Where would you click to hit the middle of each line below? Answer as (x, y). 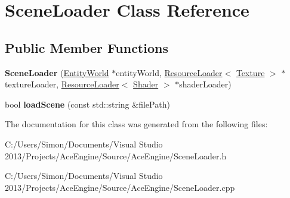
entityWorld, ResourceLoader (169, 72)
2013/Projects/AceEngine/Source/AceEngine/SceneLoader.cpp (120, 187)
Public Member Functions (87, 47)
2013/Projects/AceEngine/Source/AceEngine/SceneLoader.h (116, 155)
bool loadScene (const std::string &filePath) (87, 104)
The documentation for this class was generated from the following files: (136, 124)
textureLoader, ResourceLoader (62, 84)
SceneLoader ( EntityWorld (57, 72)
